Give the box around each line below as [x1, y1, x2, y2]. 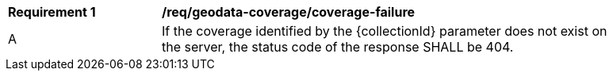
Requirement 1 [8, 4, 96, 20]
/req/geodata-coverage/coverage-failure [162, 4, 416, 20]
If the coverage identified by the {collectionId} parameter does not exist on [162, 23, 607, 39]
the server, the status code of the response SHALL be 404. [162, 39, 514, 55]
